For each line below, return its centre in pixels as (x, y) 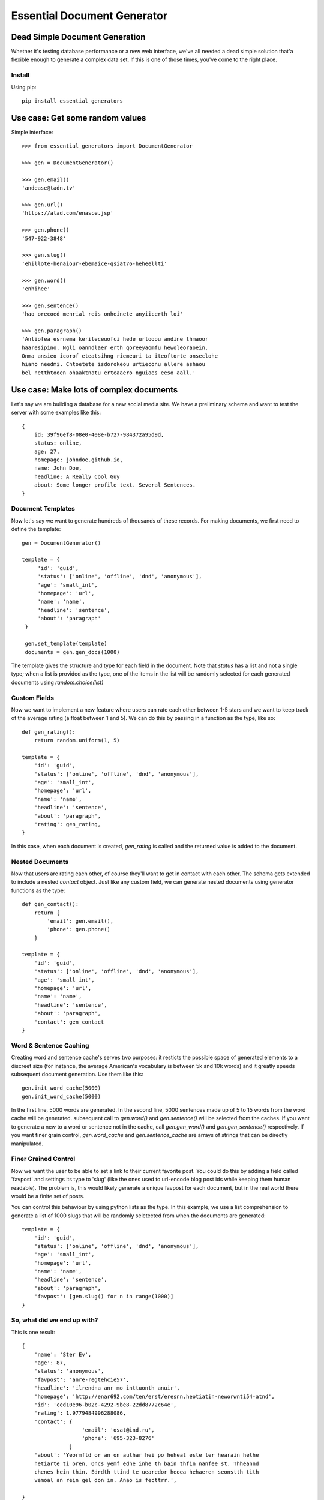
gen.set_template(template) (66, 644)
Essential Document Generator (89, 16)
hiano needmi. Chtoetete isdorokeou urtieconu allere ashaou (113, 364)
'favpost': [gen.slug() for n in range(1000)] (104, 1297)
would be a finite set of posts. (48, 1196)
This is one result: (33, 1332)
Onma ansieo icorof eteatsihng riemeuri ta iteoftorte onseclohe (120, 356)
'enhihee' (36, 289)
